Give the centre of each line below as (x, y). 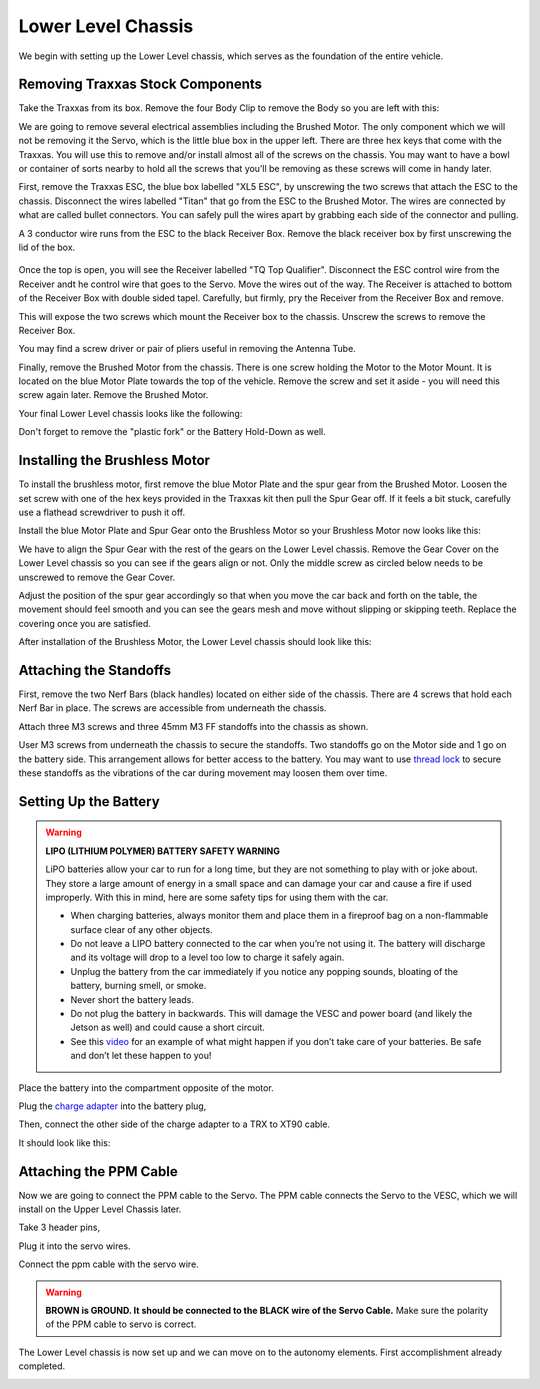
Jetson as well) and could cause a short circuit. (167, 1027)
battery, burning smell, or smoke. (138, 986)
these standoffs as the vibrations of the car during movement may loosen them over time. (203, 772)
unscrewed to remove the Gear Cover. (97, 577)
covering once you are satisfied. (85, 623)
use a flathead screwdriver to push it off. (101, 512)
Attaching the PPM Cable (98, 1171)
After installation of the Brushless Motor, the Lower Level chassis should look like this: (195, 642)
